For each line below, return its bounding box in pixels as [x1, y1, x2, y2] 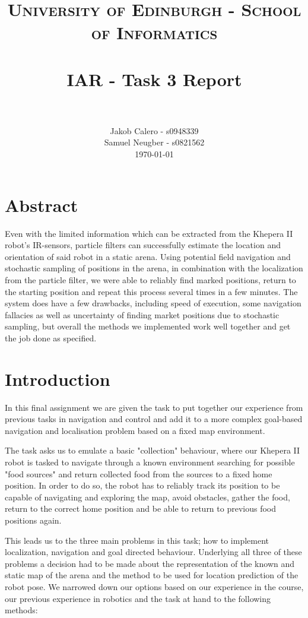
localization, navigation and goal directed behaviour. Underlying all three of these [5, 546, 302, 558]
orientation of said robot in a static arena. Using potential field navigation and [5, 250, 291, 262]
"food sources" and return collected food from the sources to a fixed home [5, 467, 272, 480]
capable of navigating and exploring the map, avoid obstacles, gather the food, [5, 490, 290, 503]
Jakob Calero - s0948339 [110, 124, 199, 137]
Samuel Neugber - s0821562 [104, 136, 205, 148]
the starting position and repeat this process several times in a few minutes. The [5, 285, 298, 297]
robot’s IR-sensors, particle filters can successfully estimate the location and [5, 239, 281, 251]
